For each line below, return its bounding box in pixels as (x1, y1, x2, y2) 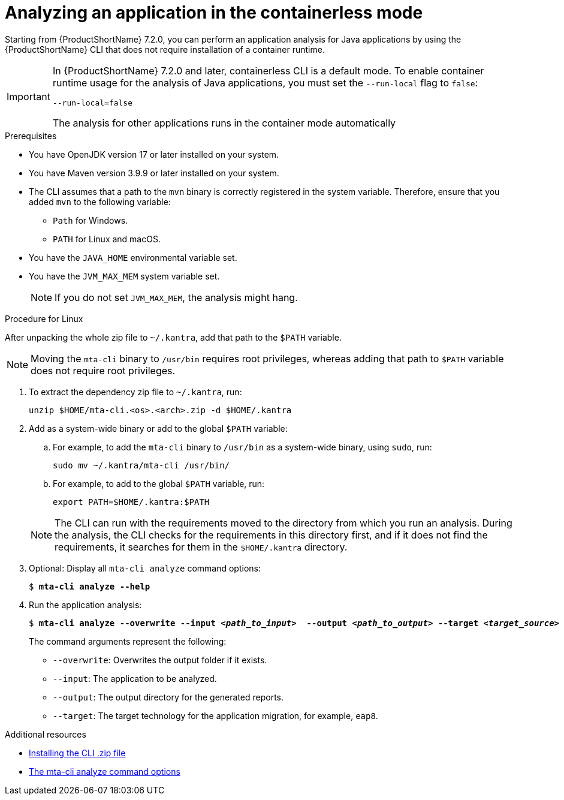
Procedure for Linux (5, 313, 83, 324)
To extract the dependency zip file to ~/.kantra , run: (29, 386, 242, 397)
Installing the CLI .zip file (29, 747, 126, 758)
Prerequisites (5, 130, 57, 141)
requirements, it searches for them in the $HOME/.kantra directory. (55, 540, 348, 553)
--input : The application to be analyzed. (53, 673, 217, 684)
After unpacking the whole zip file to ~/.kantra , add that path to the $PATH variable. (5, 332, 342, 342)
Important (7, 91, 50, 103)
